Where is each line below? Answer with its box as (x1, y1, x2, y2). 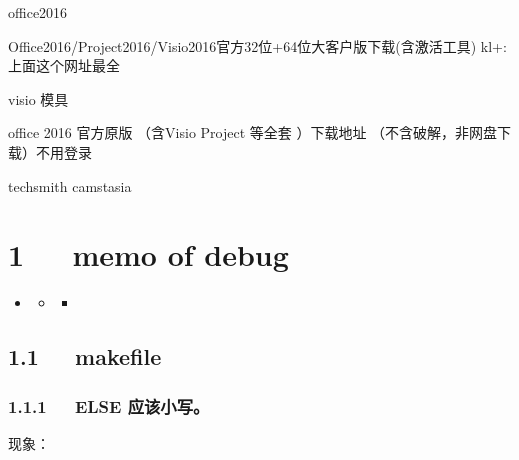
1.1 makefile (8, 341, 162, 372)
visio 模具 (8, 88, 69, 109)
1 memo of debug (8, 234, 289, 275)
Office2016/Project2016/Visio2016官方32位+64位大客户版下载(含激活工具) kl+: (8, 35, 507, 56)
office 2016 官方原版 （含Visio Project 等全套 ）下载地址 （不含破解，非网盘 (8, 122, 498, 143)
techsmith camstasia (8, 175, 132, 196)
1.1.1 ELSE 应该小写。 (8, 393, 210, 418)
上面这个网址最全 (8, 55, 120, 76)
